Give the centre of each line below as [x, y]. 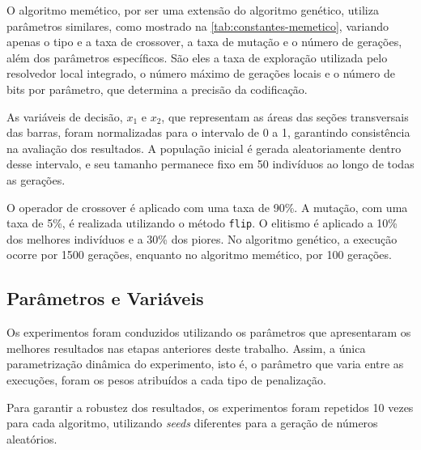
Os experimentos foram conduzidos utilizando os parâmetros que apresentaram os [209, 332]
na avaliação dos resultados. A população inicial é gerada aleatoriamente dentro [204, 148]
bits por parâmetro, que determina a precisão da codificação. [157, 89]
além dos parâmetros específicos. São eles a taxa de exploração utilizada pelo [197, 57]
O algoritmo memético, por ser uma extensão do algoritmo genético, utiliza [193, 10]
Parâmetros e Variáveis [105, 298]
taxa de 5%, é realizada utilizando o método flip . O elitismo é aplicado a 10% [202, 223]
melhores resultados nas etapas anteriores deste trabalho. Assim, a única [186, 348]
